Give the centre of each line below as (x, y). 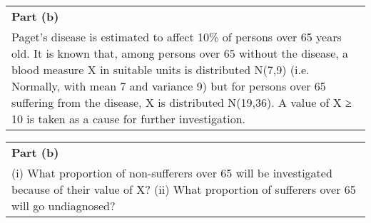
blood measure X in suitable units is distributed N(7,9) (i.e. (161, 69)
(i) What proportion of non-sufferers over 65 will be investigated (172, 173)
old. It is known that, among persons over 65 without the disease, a (180, 53)
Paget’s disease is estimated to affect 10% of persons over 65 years (177, 37)
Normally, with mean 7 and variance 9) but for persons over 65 (169, 86)
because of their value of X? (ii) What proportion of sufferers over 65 (184, 189)
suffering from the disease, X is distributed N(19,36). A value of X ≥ (182, 102)
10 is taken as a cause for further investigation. (129, 119)
